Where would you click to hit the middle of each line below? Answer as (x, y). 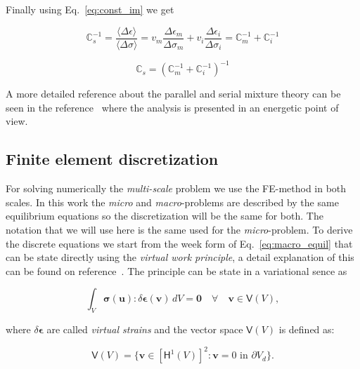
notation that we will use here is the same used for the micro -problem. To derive (179, 229)
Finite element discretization (112, 159)
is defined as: (307, 329)
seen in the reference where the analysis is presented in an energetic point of (172, 107)
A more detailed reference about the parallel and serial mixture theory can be (173, 94)
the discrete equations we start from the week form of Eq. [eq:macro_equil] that (179, 243)
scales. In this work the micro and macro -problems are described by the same (172, 202)
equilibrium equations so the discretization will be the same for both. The (165, 216)
